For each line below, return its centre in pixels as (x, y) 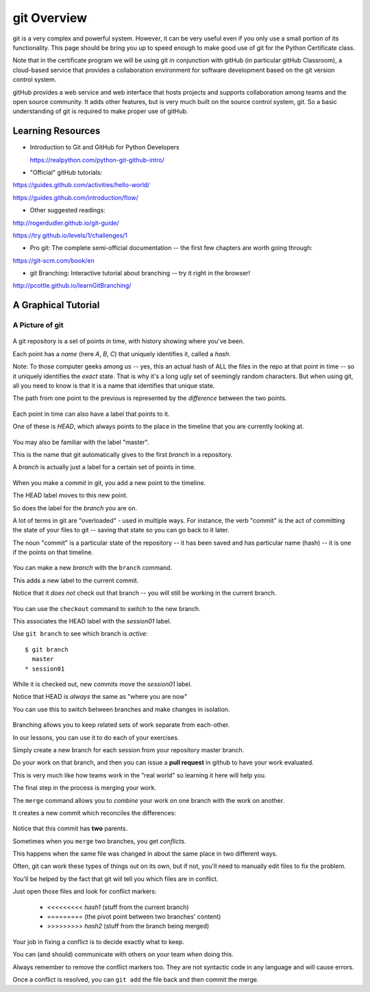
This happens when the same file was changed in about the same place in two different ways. (145, 854)
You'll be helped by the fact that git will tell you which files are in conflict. (115, 879)
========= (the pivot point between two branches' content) (134, 917)
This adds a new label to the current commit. (76, 580)
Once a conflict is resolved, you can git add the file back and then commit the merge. (136, 979)
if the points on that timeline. (53, 552)
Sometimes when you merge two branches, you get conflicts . (99, 841)
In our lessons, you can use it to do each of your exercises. (96, 737)
